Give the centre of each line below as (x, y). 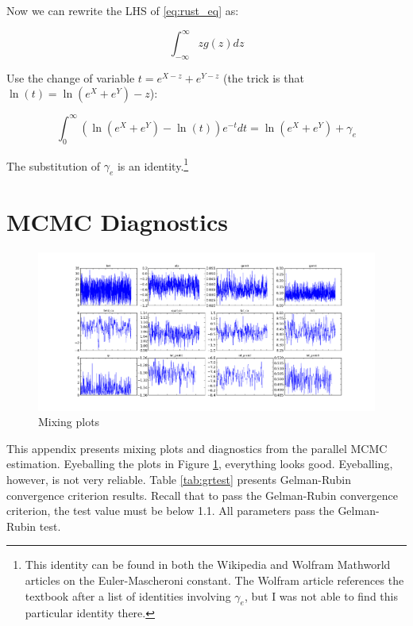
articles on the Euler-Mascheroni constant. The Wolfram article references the (214, 580)
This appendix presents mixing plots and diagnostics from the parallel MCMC (197, 448)
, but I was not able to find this (321, 595)
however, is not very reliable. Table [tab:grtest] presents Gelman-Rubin (179, 480)
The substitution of (54, 165)
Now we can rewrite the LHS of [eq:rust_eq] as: (123, 10)
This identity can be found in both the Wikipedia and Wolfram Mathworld (208, 565)
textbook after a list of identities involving (128, 595)
